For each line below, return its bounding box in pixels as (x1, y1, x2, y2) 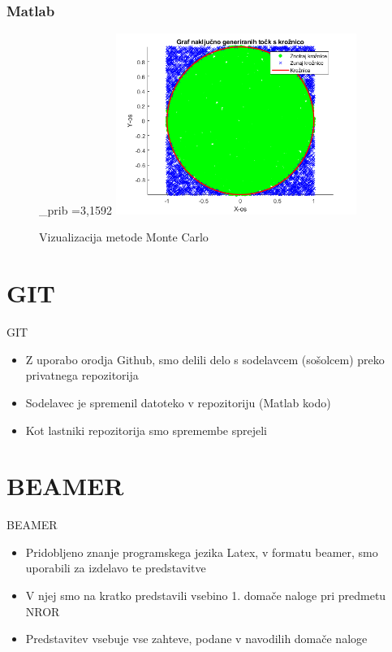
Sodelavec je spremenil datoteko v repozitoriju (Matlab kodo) (25, 393, 331, 411)
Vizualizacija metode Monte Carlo (39, 228, 209, 246)
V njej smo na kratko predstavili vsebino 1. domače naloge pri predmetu (25, 587, 386, 603)
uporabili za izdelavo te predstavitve (25, 559, 206, 576)
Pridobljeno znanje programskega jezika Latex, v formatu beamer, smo (25, 543, 378, 560)
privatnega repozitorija (25, 367, 139, 384)
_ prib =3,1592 (39, 201, 112, 218)
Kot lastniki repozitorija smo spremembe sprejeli (25, 421, 267, 438)
